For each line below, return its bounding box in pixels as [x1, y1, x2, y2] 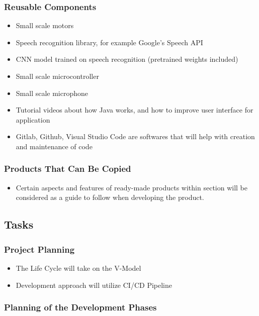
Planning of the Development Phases [4, 301, 157, 313]
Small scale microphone [16, 87, 89, 98]
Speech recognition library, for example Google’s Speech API [16, 37, 203, 47]
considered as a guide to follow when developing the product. [16, 192, 204, 202]
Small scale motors [16, 20, 74, 31]
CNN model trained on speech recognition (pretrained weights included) [16, 54, 238, 64]
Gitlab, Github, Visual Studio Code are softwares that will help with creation [16, 131, 255, 142]
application [16, 114, 50, 125]
